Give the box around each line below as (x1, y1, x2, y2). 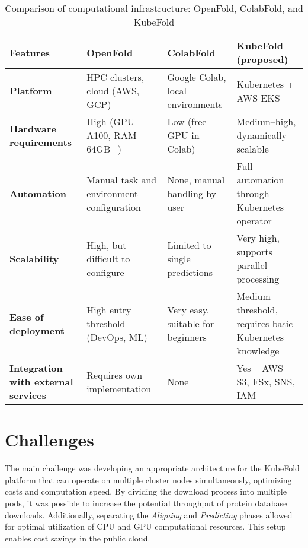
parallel (236, 258, 268, 272)
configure (86, 265, 124, 279)
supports (236, 245, 272, 258)
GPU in (167, 128, 200, 142)
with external (9, 375, 73, 388)
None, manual (167, 173, 225, 186)
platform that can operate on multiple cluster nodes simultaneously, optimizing (5, 473, 292, 486)
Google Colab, (167, 70, 226, 84)
